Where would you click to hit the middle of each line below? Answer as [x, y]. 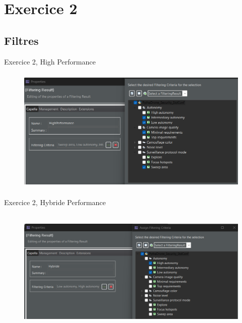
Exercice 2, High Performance [50, 61]
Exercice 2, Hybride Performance [55, 202]
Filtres [21, 40]
